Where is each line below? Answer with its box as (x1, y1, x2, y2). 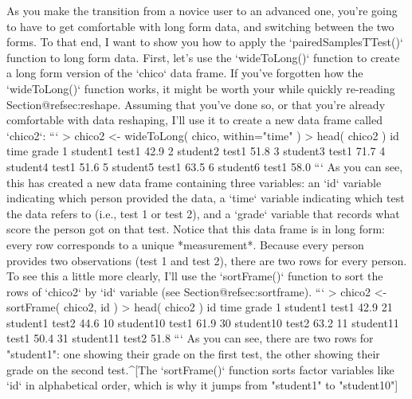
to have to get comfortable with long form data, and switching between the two (6, 18, 394, 34)
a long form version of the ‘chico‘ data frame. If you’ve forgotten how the (6, 65, 363, 81)
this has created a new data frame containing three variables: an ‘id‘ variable (6, 174, 382, 190)
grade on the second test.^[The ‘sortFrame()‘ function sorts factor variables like (6, 361, 394, 377)
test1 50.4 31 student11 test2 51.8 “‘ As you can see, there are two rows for (6, 330, 374, 346)
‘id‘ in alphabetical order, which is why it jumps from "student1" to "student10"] (6, 377, 398, 393)
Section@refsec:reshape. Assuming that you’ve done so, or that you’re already (6, 96, 386, 112)
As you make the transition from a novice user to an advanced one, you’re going (6, 2, 398, 18)
